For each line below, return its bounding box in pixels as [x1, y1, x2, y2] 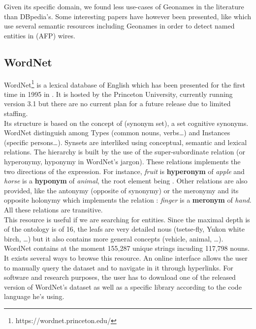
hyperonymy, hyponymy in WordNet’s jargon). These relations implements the [4, 156, 241, 166]
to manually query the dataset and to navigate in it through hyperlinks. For [4, 262, 233, 272]
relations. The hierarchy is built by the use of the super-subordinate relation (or [4, 147, 245, 157]
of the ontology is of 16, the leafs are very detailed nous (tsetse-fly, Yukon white [4, 224, 245, 234]
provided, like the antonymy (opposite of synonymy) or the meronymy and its [4, 185, 239, 195]
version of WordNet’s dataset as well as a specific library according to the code [4, 281, 242, 292]
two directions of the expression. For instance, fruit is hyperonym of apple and [4, 166, 245, 176]
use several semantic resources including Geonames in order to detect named [4, 21, 235, 31]
